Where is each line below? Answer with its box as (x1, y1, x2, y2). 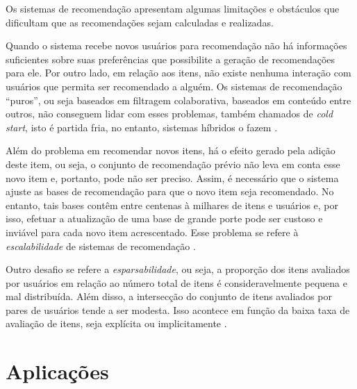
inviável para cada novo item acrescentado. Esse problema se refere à (6, 224, 299, 239)
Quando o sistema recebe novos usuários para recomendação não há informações (6, 38, 347, 53)
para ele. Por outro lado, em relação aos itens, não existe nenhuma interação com (6, 65, 351, 80)
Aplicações (6, 357, 109, 386)
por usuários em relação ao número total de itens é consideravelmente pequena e (6, 275, 347, 290)
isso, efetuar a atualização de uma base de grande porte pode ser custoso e (6, 211, 323, 226)
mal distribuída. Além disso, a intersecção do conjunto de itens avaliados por (6, 289, 332, 304)
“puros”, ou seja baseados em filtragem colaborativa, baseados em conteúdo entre (6, 92, 351, 107)
